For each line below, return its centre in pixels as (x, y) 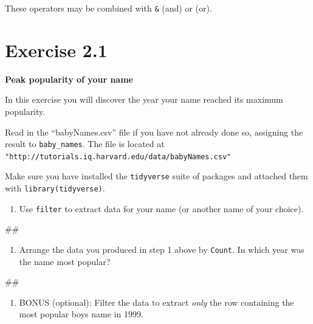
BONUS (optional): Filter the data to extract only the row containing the (156, 302)
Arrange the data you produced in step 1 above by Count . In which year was (162, 250)
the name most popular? (65, 261)
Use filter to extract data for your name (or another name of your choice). (161, 208)
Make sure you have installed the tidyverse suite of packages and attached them (156, 176)
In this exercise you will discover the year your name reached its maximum (144, 99)
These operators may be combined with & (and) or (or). (108, 8)
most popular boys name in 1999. (81, 314)
